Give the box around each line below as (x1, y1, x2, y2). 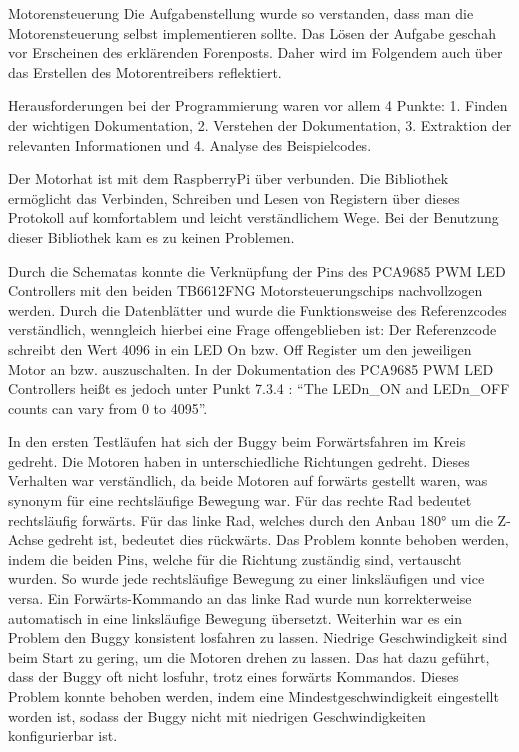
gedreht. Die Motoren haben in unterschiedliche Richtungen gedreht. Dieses (8, 450, 470, 471)
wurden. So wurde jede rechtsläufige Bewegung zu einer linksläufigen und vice (8, 568, 485, 589)
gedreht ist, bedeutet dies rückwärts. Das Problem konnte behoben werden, (48, 529, 509, 550)
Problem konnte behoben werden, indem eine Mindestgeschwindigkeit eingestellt (8, 686, 499, 706)
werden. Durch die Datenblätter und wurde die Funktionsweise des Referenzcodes (8, 299, 507, 320)
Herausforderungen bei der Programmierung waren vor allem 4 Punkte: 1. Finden (8, 95, 508, 116)
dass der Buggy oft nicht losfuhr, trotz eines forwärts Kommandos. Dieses (8, 666, 459, 687)
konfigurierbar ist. (8, 725, 118, 746)
